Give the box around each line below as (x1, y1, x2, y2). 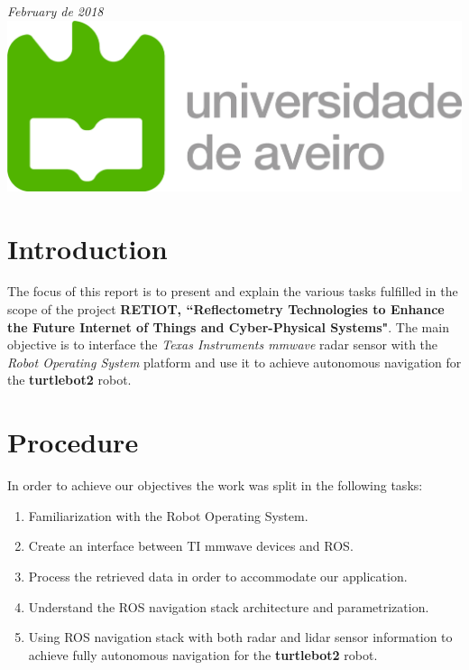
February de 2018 (7, 2, 104, 20)
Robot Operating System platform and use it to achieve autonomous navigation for (7, 352, 462, 371)
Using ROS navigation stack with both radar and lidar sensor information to (28, 628, 453, 647)
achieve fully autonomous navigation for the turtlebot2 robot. (28, 645, 378, 664)
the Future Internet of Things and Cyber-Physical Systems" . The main (7, 317, 449, 336)
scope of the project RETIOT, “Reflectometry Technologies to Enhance (7, 300, 445, 319)
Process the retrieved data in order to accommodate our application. (28, 566, 408, 585)
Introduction (7, 229, 168, 266)
